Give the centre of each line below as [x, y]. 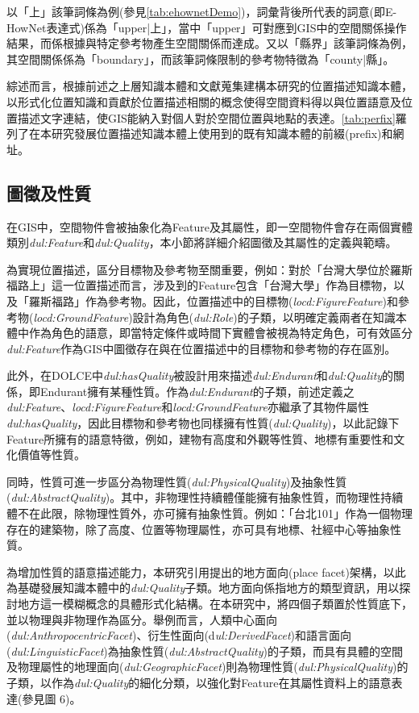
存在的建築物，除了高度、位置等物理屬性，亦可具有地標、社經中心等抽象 [198, 529]
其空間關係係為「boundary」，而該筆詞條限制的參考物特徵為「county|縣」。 [201, 58]
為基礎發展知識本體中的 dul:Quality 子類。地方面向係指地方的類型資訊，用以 [203, 588]
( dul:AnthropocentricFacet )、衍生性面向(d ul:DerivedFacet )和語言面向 [179, 635]
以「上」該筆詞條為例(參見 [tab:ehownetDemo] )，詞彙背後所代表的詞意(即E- [202, 11]
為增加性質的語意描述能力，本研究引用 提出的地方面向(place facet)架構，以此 [206, 571]
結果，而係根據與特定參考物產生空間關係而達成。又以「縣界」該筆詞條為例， [209, 43]
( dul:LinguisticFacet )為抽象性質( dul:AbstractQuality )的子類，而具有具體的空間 [205, 650]
